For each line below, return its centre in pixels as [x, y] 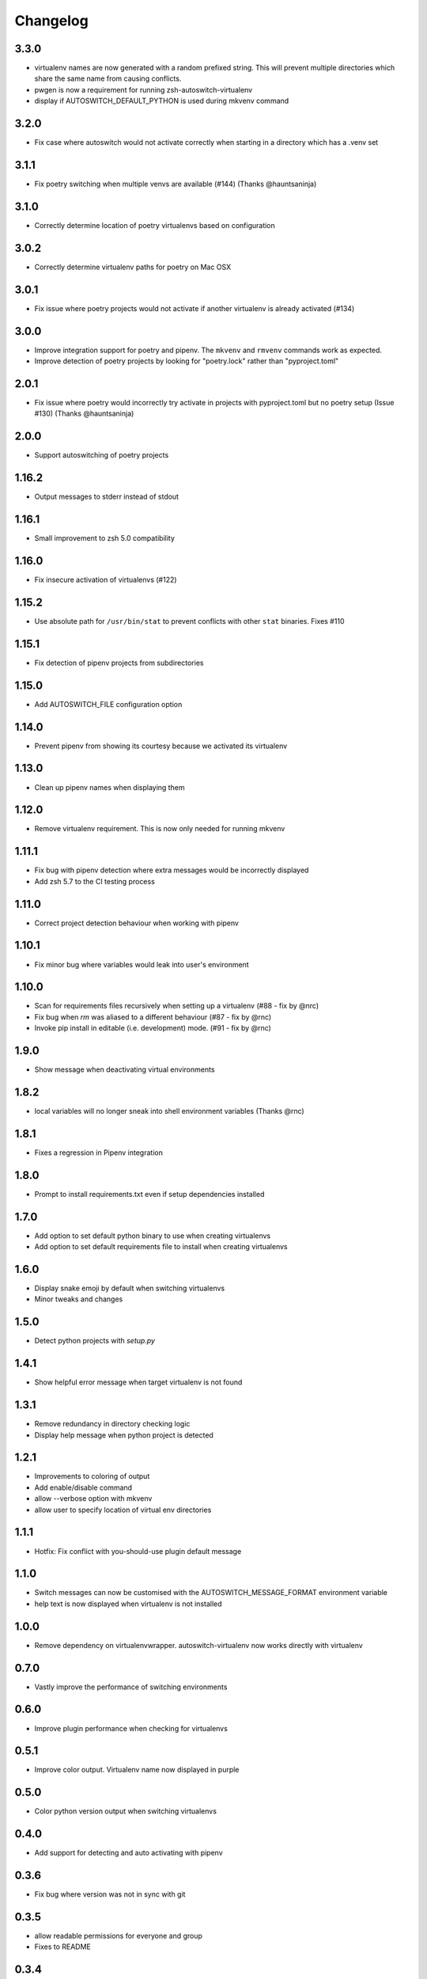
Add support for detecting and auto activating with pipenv [128, 1853]
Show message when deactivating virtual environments [125, 1069]
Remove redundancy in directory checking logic [112, 1424]
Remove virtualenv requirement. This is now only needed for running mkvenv [160, 829]
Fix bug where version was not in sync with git [110, 1894]
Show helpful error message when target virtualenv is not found [138, 1382]
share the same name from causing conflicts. [108, 78]
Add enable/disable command [83, 1487]
